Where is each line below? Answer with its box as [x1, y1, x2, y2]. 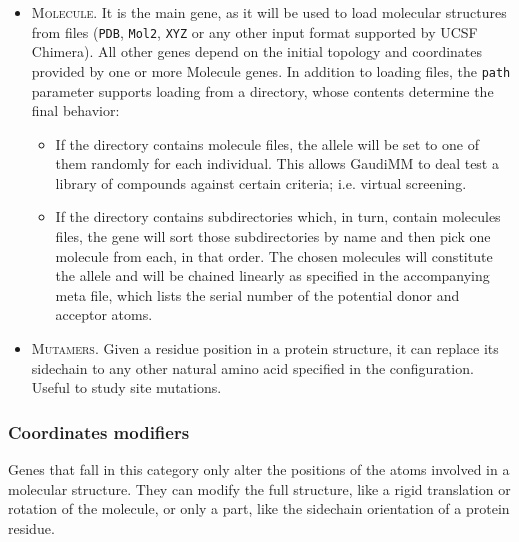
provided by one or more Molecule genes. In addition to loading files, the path [31, 60, 511, 81]
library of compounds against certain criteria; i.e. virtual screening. [55, 172, 467, 193]
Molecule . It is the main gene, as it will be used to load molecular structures [31, 2, 507, 22]
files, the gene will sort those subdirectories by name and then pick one [55, 226, 491, 247]
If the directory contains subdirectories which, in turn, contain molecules [55, 206, 501, 227]
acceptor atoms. [55, 304, 153, 325]
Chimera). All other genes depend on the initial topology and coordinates [31, 41, 483, 62]
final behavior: [31, 100, 120, 121]
